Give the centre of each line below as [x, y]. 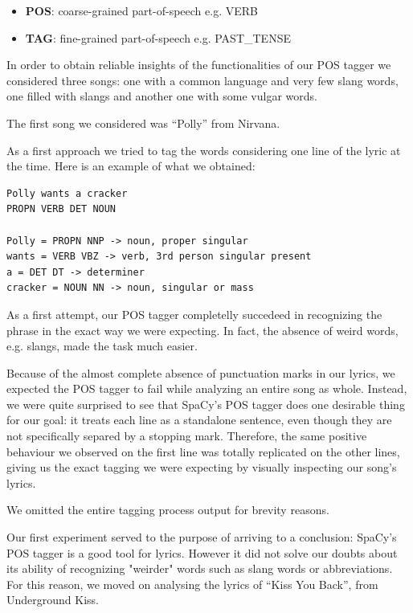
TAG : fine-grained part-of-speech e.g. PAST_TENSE [158, 37]
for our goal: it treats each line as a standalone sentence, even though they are [199, 420]
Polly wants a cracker [67, 193]
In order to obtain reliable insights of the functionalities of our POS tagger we [199, 65]
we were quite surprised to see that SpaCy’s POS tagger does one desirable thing [206, 404]
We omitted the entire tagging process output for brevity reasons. [168, 510]
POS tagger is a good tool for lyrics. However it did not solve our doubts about [202, 552]
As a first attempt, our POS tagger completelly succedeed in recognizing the [194, 314]
